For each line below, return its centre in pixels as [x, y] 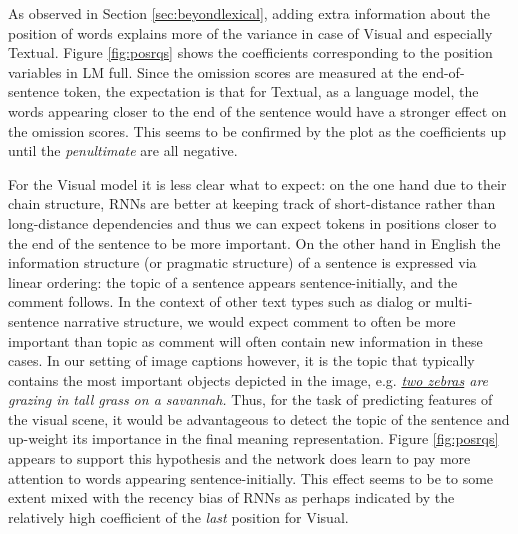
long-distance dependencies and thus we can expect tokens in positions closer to [252, 222]
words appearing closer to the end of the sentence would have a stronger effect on [257, 110]
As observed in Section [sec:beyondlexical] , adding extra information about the [249, 13]
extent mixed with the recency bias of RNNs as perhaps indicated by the [231, 497]
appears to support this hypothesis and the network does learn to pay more [239, 458]
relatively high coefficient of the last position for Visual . [178, 516]
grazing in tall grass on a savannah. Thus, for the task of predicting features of [250, 399]
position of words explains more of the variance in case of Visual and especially [250, 32]
